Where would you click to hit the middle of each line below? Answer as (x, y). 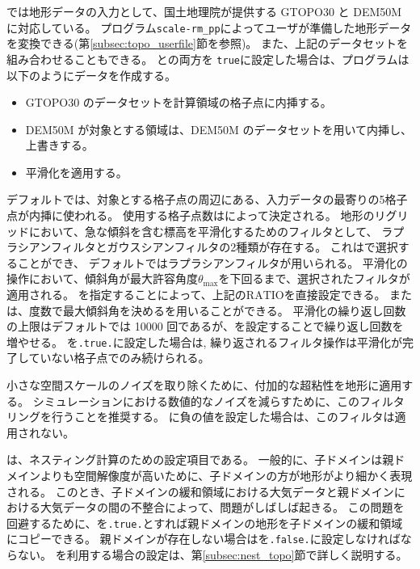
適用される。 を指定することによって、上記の (126, 295)
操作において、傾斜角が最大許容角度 (102, 278)
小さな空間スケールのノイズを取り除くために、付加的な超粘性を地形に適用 (204, 385)
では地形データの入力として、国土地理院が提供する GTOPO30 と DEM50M (204, 11)
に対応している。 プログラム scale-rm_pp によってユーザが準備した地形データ (209, 27)
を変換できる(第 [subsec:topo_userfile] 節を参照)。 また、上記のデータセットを (208, 43)
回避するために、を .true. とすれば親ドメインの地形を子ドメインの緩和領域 (205, 523)
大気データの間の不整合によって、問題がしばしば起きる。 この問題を (222, 507)
